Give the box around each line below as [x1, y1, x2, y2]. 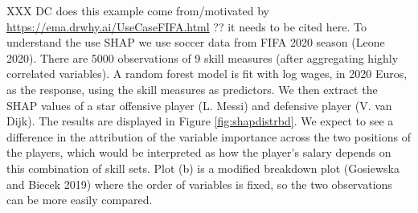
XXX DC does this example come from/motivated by [6, 2, 270, 18]
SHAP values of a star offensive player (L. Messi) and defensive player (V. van [6, 96, 392, 113]
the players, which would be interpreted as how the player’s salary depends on [6, 144, 391, 161]
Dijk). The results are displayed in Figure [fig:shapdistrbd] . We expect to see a [6, 113, 394, 129]
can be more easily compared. [6, 191, 153, 208]
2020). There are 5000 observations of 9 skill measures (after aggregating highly [6, 49, 399, 66]
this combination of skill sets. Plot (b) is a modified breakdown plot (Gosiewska [6, 159, 400, 176]
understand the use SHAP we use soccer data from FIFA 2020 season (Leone [6, 34, 385, 51]
